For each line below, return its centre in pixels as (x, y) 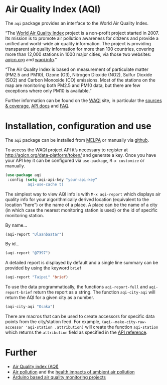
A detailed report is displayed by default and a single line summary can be (82, 263)
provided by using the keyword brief (43, 268)
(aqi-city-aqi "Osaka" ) (30, 307)
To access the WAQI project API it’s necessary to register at (66, 150)
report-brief (19, 293)
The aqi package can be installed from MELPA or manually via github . (77, 140)
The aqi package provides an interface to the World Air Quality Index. (77, 23)
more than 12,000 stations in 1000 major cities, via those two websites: (78, 54)
